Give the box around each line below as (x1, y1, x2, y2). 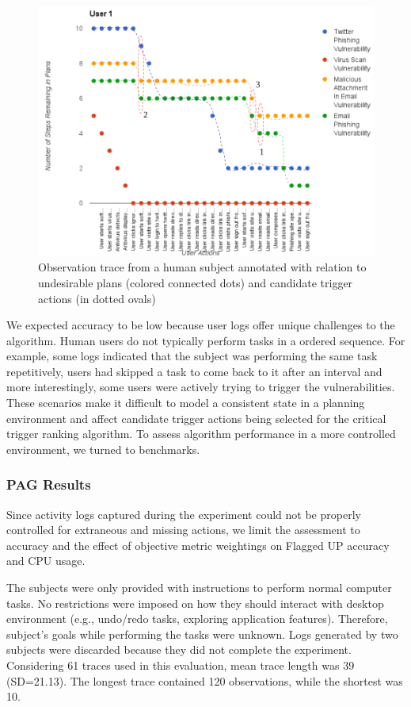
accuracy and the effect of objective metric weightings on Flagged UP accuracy (6, 536, 390, 553)
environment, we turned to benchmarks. (6, 440, 200, 457)
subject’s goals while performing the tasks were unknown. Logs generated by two (6, 625, 398, 642)
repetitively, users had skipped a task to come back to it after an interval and (6, 363, 382, 379)
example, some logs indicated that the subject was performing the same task (6, 348, 378, 364)
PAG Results (6, 475, 91, 494)
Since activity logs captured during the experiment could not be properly (6, 505, 361, 522)
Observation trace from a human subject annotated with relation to (38, 259, 367, 275)
